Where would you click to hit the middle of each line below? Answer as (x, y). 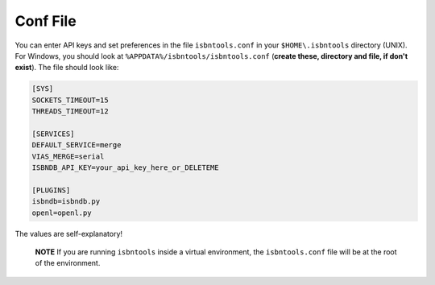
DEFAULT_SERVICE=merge (77, 145)
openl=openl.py (62, 213)
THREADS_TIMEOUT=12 (70, 112)
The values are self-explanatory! (69, 233)
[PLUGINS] (51, 190)
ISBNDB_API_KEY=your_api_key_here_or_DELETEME (125, 168)
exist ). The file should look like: (67, 68)
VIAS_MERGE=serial (68, 156)
